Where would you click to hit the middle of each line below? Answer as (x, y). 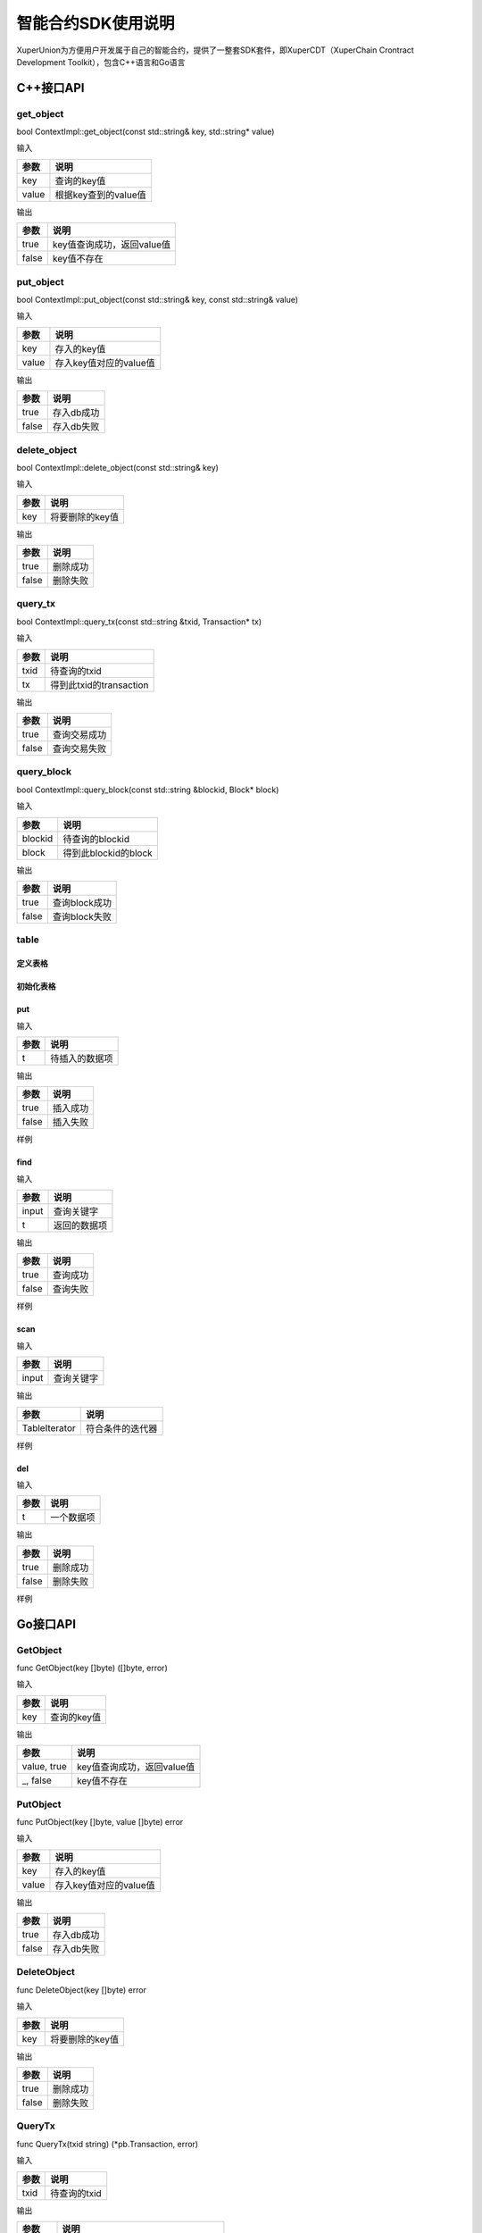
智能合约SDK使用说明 (96, 23)
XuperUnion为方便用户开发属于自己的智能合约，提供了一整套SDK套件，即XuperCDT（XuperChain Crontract (215, 50)
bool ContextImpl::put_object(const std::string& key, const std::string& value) (158, 300)
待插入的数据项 (82, 1058)
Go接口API (46, 1624)
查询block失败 (82, 916)
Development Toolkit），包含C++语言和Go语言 (101, 62)
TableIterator (49, 1427)
